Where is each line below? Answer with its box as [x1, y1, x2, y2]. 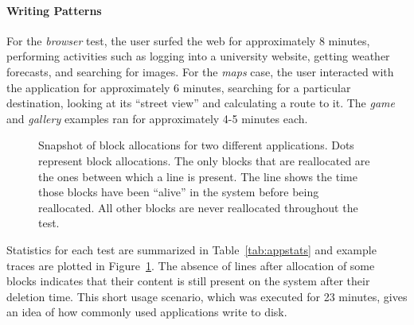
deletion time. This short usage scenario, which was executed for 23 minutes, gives [6, 288, 408, 304]
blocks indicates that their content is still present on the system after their [6, 273, 370, 289]
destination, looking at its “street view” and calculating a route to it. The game [6, 95, 395, 111]
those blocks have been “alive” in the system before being [38, 184, 319, 200]
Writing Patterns [6, 2, 102, 18]
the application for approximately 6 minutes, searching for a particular [6, 79, 351, 95]
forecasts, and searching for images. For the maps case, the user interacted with [6, 63, 394, 79]
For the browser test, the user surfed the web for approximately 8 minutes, [6, 32, 370, 48]
